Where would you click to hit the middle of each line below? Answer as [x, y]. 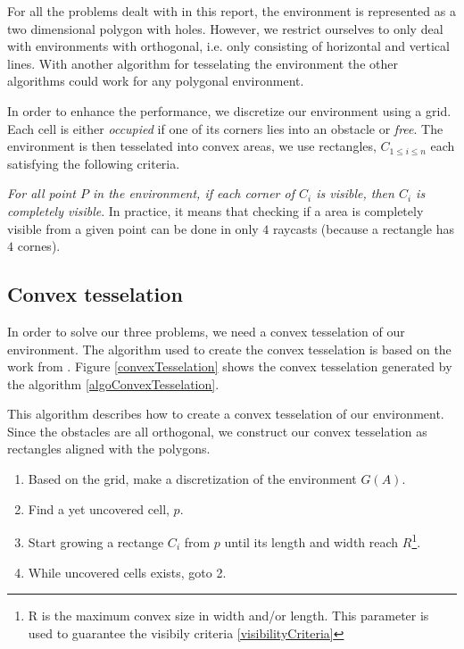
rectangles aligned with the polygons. [109, 449]
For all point [41, 193]
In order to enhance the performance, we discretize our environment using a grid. [229, 110]
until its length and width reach [311, 541]
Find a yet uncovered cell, [99, 508]
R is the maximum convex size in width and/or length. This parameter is [228, 616]
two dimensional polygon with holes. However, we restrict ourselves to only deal [225, 28]
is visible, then [355, 193]
